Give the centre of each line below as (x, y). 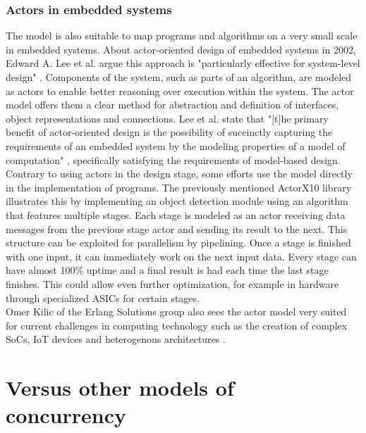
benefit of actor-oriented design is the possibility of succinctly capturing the (169, 132)
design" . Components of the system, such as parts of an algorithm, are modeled (179, 77)
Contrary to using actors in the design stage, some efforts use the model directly (179, 174)
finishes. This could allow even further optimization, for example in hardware (172, 283)
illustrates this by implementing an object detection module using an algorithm (177, 201)
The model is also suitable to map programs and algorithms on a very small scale (182, 36)
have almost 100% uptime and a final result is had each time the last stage (167, 270)
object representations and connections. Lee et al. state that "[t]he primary (167, 118)
